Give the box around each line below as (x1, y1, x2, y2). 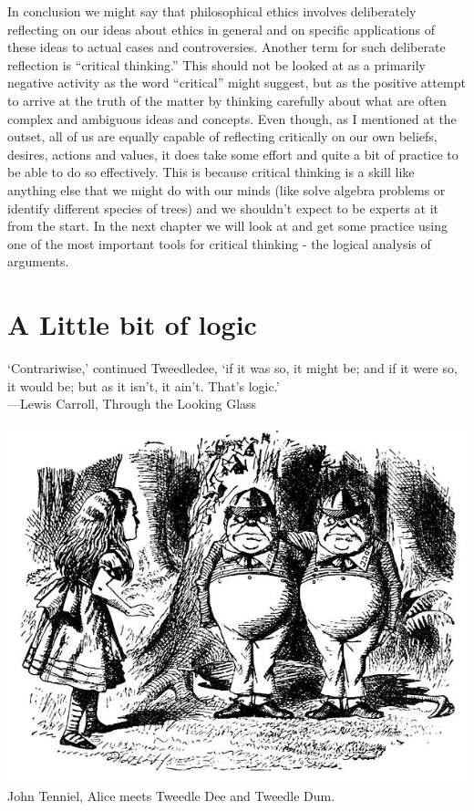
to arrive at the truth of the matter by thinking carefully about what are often (7, 90, 447, 109)
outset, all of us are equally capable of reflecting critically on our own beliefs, (7, 127, 438, 146)
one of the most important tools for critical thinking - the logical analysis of (7, 234, 431, 253)
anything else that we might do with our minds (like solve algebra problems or (7, 180, 446, 199)
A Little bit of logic (7, 306, 257, 343)
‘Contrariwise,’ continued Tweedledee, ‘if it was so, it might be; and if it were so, (7, 359, 458, 378)
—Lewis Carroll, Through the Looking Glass (7, 394, 257, 413)
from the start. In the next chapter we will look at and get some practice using (7, 216, 448, 235)
